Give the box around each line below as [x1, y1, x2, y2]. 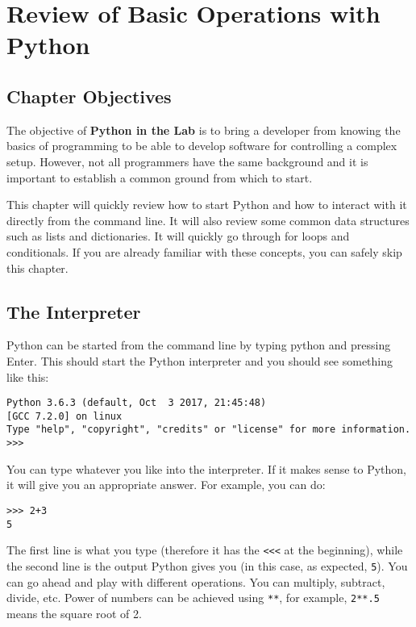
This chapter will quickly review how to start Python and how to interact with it [6, 196, 407, 213]
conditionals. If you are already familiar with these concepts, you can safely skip [6, 243, 402, 260]
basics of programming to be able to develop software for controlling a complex [6, 137, 397, 154]
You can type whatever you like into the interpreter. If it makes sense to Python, [6, 460, 407, 477]
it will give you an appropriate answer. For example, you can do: [6, 476, 326, 493]
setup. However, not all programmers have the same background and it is [6, 153, 368, 169]
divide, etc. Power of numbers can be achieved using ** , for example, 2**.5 [6, 589, 380, 606]
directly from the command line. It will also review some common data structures [6, 211, 410, 228]
